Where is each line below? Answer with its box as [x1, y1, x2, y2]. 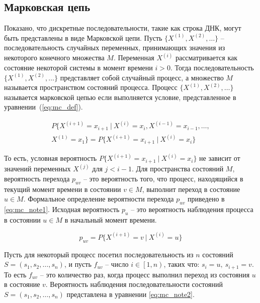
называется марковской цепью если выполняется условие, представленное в [4, 91, 236, 102]
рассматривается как [175, 52, 238, 63]
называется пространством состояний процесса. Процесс [4, 82, 178, 92]
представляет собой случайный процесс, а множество [60, 72, 224, 82]
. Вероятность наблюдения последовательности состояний [45, 279, 223, 289]
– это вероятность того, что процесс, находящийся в [83, 173, 243, 183]
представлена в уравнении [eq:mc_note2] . [66, 288, 195, 299]
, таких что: [163, 259, 200, 269]
